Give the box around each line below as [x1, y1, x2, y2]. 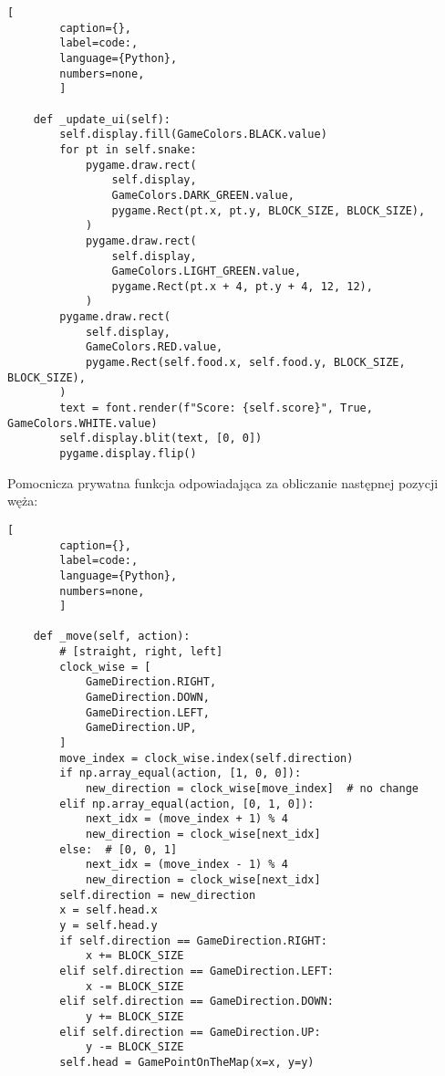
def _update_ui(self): [33, 112, 171, 126]
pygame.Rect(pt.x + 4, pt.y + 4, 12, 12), [111, 279, 373, 293]
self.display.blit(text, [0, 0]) [59, 432, 263, 445]
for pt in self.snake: [59, 142, 197, 156]
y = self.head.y [59, 918, 158, 932]
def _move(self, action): [33, 630, 191, 643]
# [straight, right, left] [59, 645, 223, 659]
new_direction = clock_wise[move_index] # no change [85, 782, 419, 796]
